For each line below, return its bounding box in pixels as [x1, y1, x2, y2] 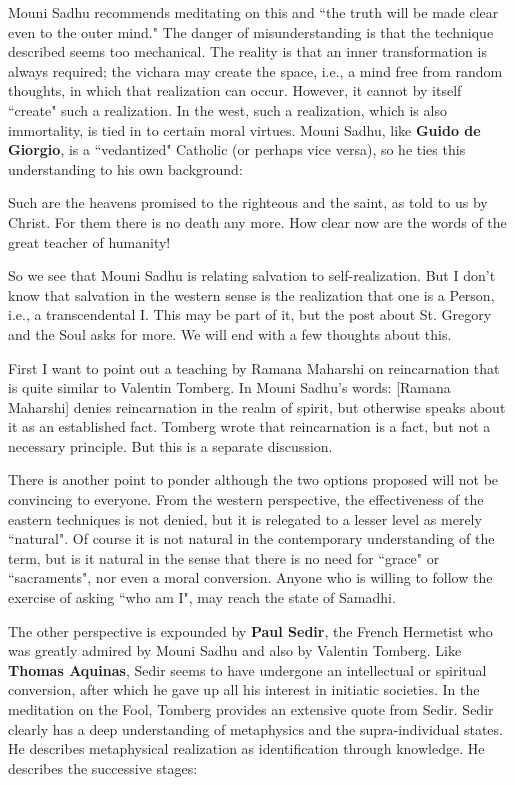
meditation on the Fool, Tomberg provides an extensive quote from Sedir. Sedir [8, 699, 494, 719]
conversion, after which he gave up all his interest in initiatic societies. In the [8, 679, 480, 700]
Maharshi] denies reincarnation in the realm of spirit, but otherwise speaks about [8, 396, 506, 417]
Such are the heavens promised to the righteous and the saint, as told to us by [8, 192, 488, 213]
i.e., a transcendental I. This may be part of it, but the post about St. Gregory [8, 304, 492, 325]
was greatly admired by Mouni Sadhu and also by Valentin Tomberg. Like [8, 640, 462, 661]
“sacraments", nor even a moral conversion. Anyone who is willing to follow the [8, 567, 493, 588]
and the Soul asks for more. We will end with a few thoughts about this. [8, 323, 452, 344]
